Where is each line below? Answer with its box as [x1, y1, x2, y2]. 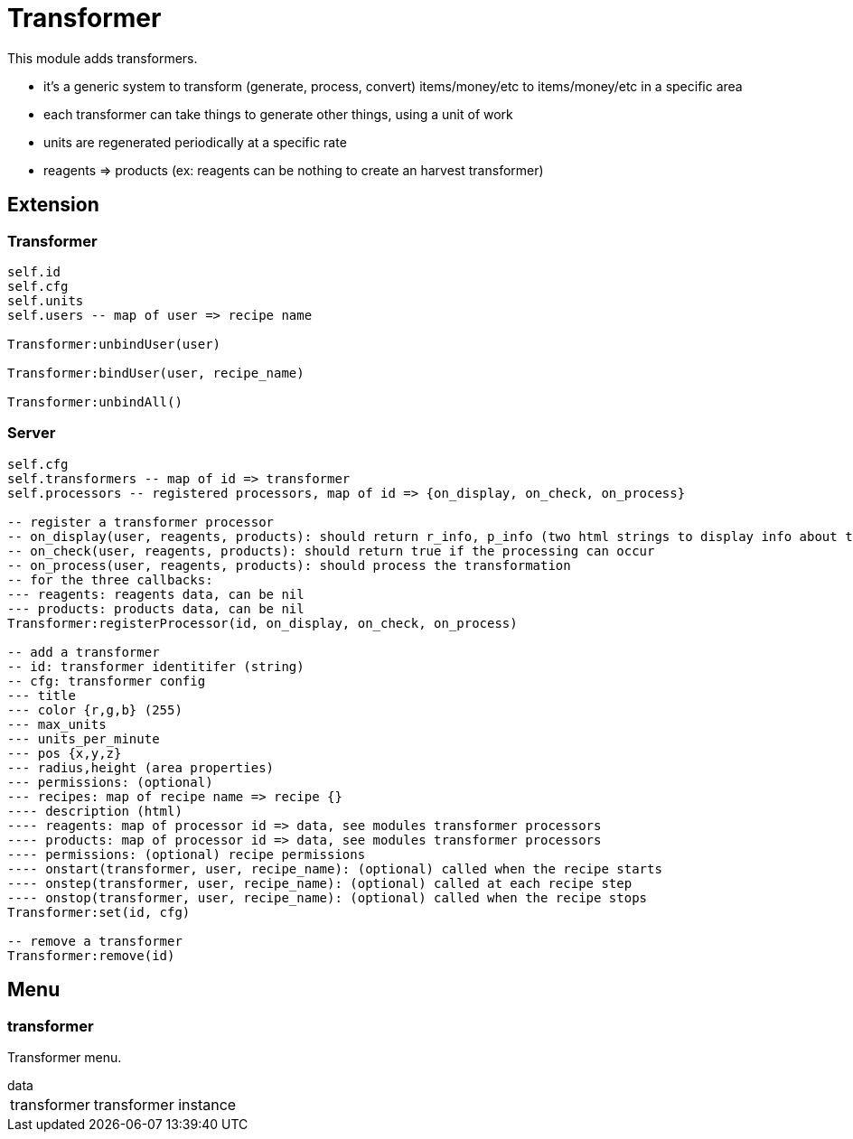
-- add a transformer [7, 644, 160, 659]
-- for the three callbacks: [7, 572, 213, 587]
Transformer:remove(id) [7, 948, 175, 963]
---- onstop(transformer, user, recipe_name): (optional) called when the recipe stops [7, 890, 648, 905]
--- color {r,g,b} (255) [7, 702, 183, 717]
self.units [7, 293, 84, 308]
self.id [7, 264, 61, 279]
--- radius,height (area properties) [7, 760, 275, 775]
